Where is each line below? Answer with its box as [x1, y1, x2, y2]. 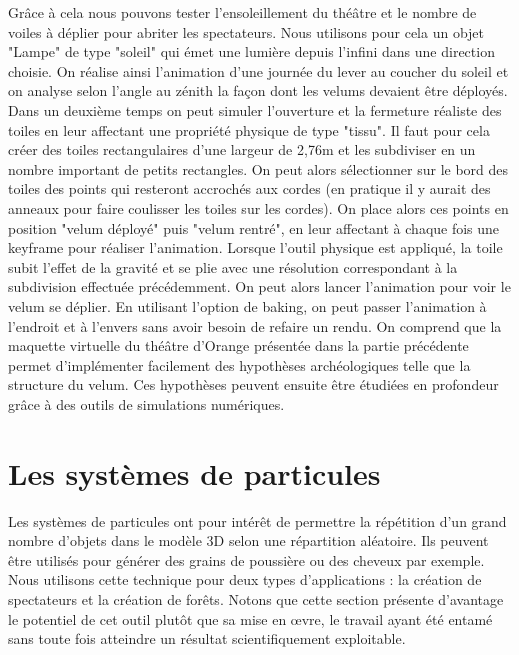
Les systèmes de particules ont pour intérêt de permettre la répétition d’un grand [8, 510, 507, 531]
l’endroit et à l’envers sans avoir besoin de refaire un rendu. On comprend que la [8, 315, 502, 336]
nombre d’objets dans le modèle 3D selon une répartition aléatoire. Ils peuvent [8, 530, 489, 551]
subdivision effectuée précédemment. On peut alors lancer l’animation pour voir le [8, 276, 511, 297]
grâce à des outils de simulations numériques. [8, 393, 285, 414]
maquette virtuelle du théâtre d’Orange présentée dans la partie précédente [8, 335, 469, 356]
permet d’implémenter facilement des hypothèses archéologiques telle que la [8, 354, 471, 375]
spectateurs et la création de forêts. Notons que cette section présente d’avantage [8, 588, 504, 609]
